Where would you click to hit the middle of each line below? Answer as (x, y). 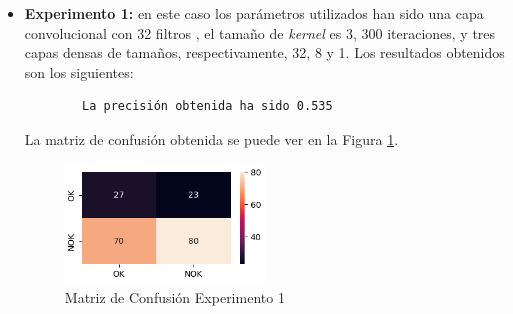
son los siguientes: (79, 71)
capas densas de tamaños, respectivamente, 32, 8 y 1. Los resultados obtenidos (264, 52)
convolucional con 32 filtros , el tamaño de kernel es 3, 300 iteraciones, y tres (260, 32)
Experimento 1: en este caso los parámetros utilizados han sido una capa (254, 13)
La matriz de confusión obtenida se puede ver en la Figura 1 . (211, 138)
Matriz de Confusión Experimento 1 (174, 297)
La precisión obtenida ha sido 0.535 (207, 106)
